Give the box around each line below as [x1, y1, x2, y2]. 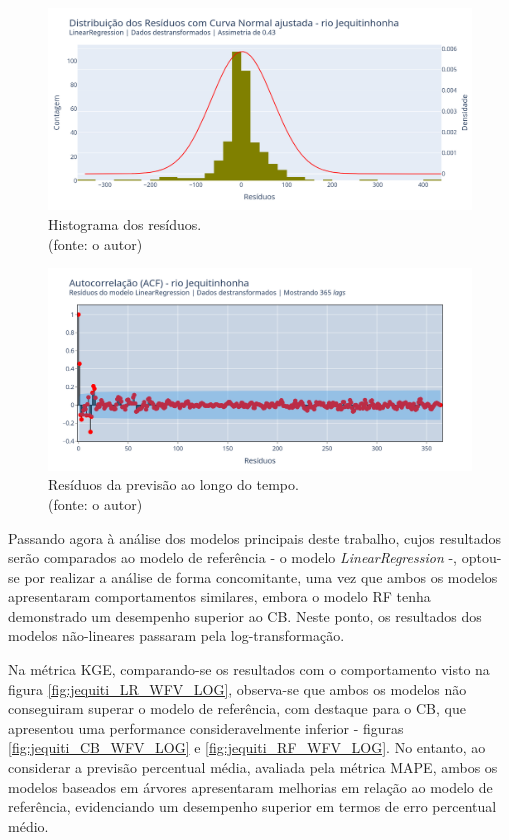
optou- [461, 547, 502, 568]
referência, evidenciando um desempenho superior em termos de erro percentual [8, 796, 497, 817]
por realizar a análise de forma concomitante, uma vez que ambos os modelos [24, 566, 498, 587]
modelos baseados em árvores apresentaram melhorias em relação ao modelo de [8, 776, 493, 797]
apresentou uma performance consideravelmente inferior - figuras [8, 717, 404, 738]
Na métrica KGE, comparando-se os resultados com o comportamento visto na [8, 659, 490, 680]
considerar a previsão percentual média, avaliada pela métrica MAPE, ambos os [8, 757, 498, 778]
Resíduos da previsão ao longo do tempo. [48, 474, 299, 495]
